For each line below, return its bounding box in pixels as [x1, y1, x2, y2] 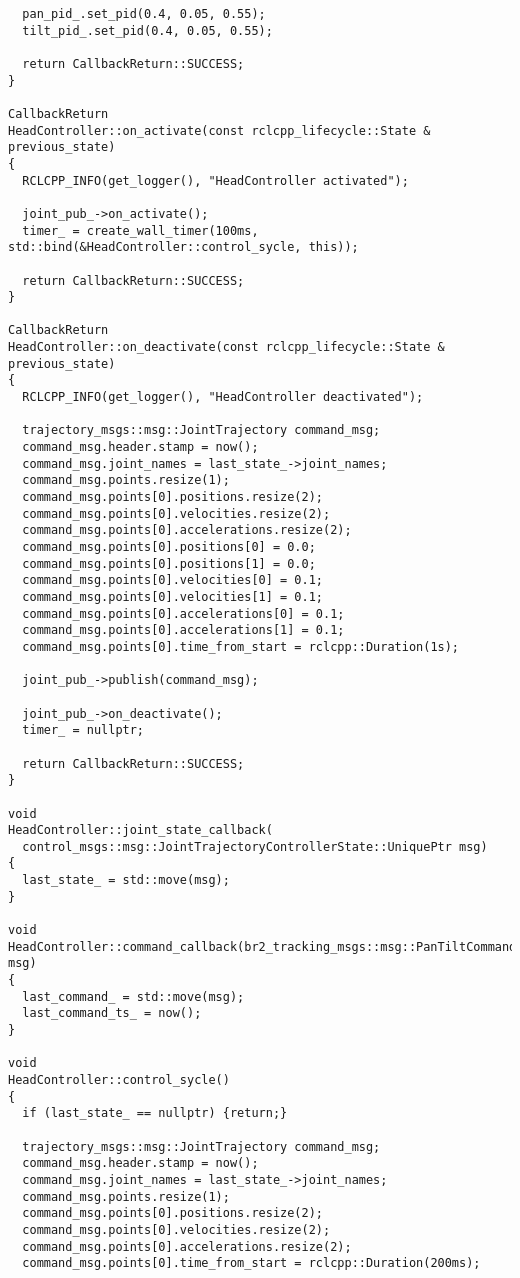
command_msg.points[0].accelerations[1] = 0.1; [22, 623, 345, 638]
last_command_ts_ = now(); [22, 1006, 202, 1021]
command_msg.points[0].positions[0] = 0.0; [22, 540, 316, 554]
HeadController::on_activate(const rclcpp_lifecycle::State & [8, 123, 431, 138]
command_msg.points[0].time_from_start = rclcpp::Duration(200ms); [22, 1256, 481, 1271]
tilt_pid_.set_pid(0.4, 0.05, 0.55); [22, 23, 273, 38]
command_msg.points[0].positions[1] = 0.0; [22, 556, 316, 571]
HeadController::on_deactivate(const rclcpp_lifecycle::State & [8, 340, 445, 355]
